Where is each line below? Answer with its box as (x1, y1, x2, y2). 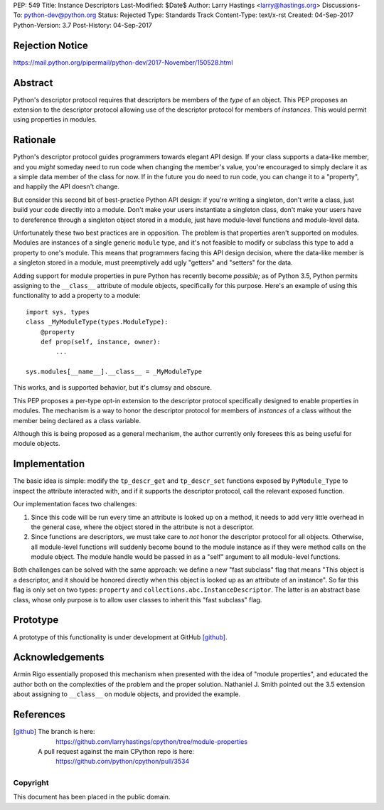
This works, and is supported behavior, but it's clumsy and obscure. (13, 383, 213, 392)
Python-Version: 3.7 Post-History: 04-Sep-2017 (13, 21, 152, 29)
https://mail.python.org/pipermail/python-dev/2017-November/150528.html (13, 58, 233, 67)
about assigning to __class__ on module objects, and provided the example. (13, 690, 241, 698)
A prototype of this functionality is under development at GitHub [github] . (13, 633, 228, 641)
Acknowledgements (13, 651, 105, 664)
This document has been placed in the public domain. (13, 793, 171, 801)
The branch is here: (38, 728, 95, 736)
